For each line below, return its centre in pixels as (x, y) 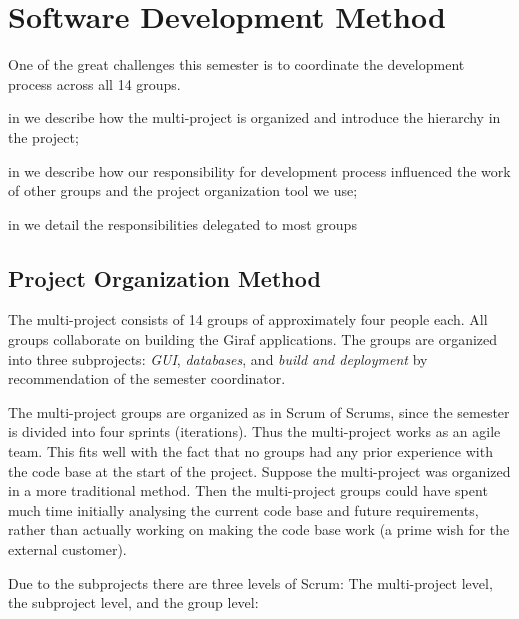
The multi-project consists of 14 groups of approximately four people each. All (248, 319)
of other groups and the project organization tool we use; (183, 190)
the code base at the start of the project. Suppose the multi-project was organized (259, 470)
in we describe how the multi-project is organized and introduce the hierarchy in (254, 117)
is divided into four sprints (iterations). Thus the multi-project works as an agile (254, 431)
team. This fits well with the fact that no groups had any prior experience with (250, 451)
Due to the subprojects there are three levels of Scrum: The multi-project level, (250, 582)
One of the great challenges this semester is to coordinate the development (236, 64)
